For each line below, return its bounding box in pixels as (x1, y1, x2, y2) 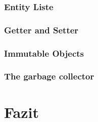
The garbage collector (4, 70, 94, 83)
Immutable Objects (4, 47, 84, 59)
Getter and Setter (4, 23, 79, 36)
